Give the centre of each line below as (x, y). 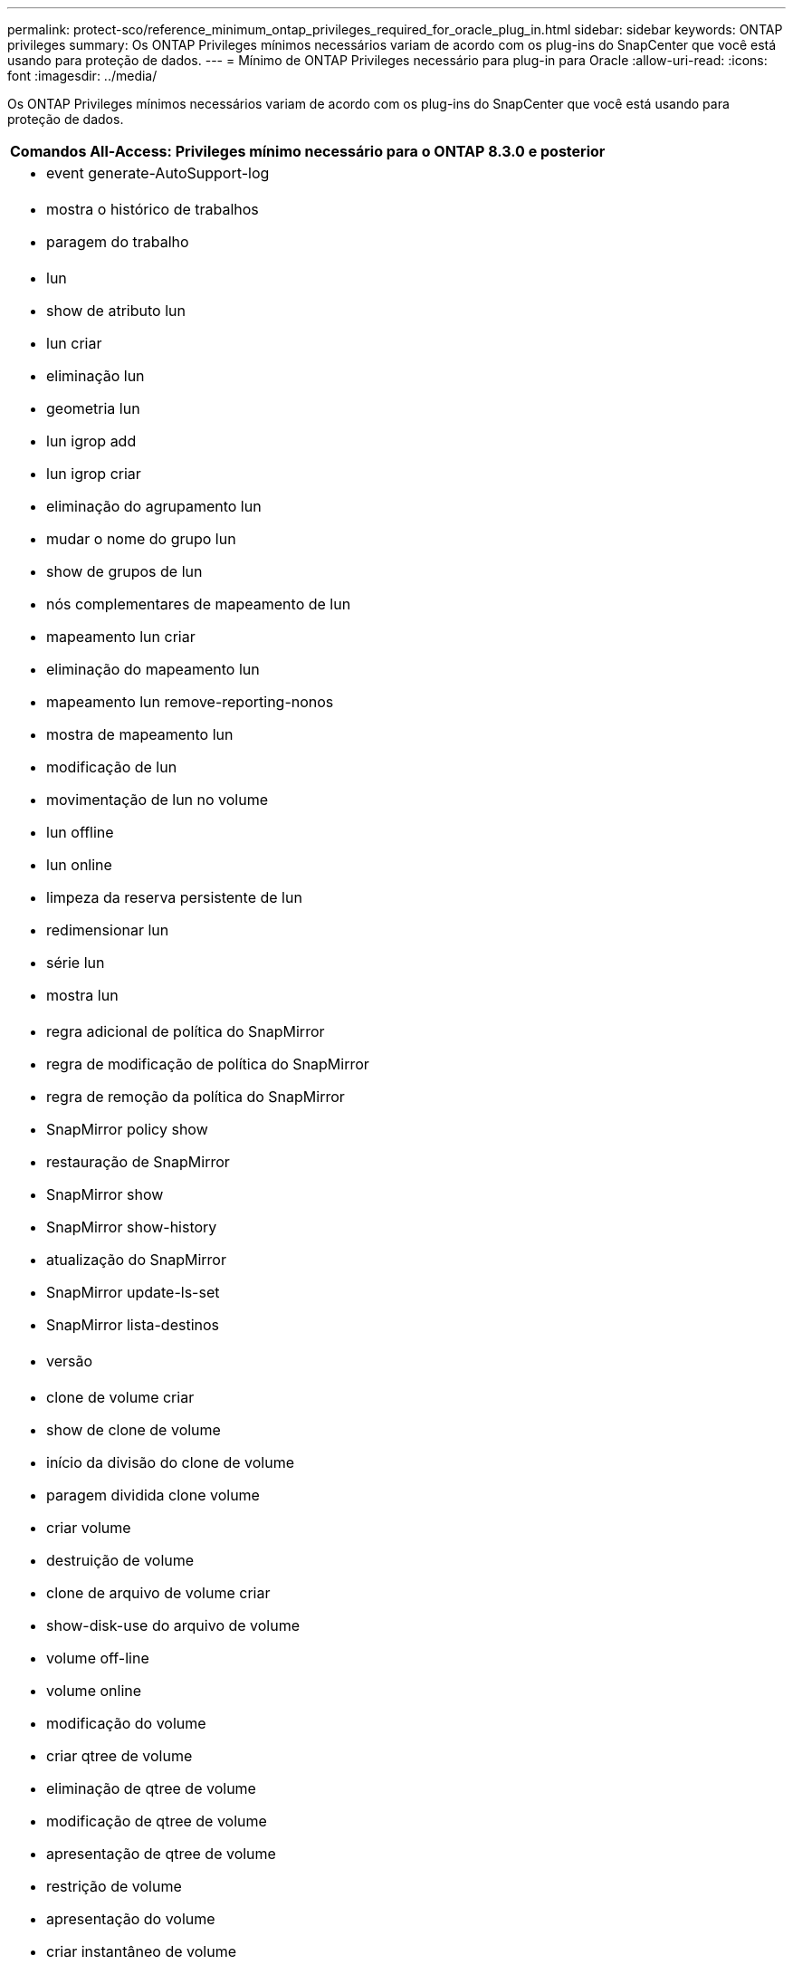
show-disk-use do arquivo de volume (173, 1625)
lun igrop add (91, 441)
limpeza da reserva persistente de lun (174, 897)
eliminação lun (96, 376)
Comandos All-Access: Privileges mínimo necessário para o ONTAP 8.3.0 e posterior (308, 151)
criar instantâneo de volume (141, 1951)
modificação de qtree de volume (157, 1821)
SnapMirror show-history (132, 1227)
